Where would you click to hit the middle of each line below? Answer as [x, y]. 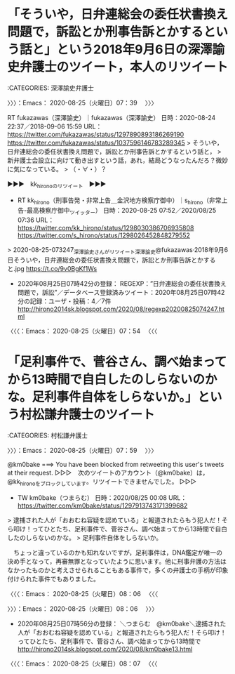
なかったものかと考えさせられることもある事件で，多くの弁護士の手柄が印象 [118, 570]
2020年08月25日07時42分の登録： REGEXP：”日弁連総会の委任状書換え [122, 284]
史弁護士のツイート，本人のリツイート [118, 67]
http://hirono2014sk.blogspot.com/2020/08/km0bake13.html [105, 649]
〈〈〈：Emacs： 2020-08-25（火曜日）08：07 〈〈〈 [82, 663]
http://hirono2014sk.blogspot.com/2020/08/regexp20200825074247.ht [121, 309]
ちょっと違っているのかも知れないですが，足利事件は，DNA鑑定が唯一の [118, 553]
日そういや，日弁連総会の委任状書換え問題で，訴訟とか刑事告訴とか [105, 260]
